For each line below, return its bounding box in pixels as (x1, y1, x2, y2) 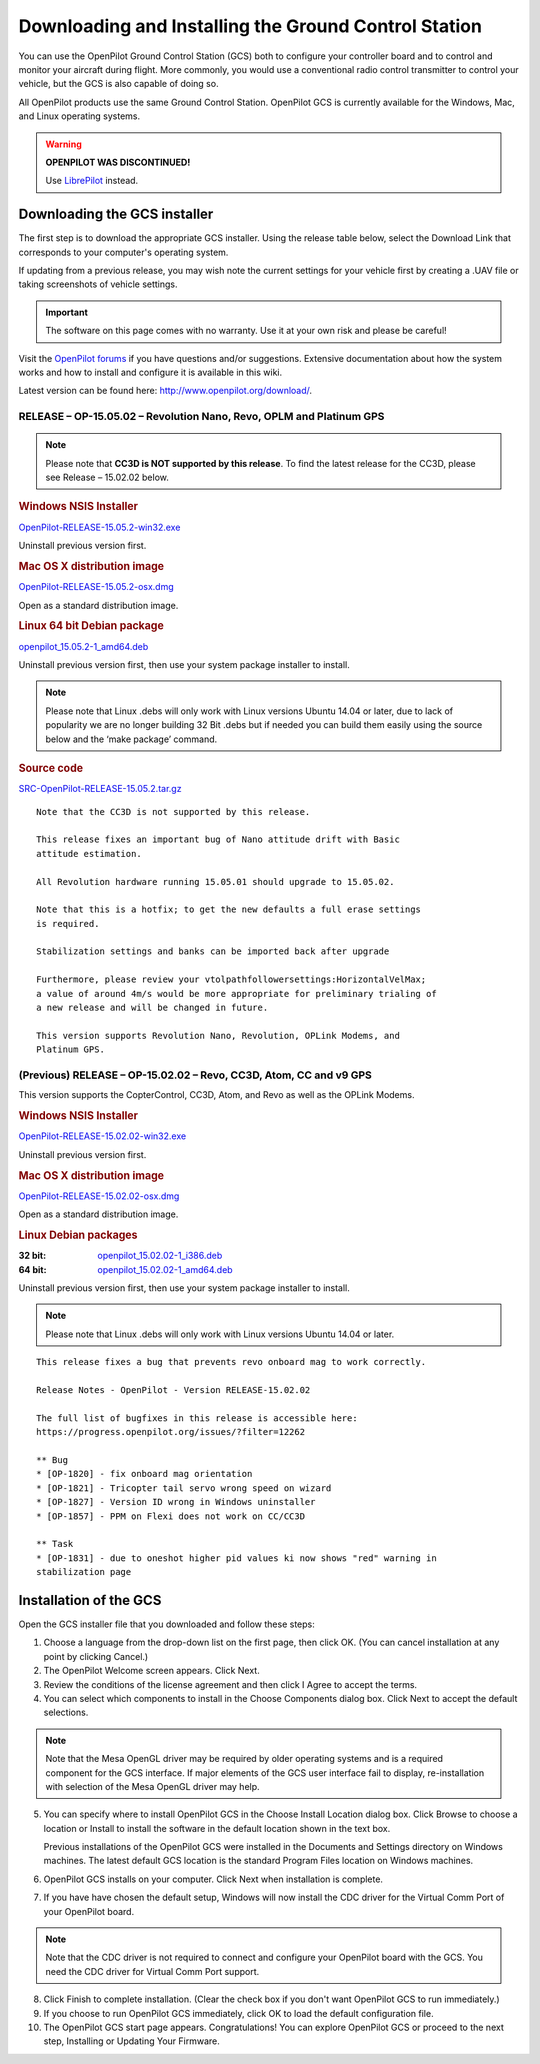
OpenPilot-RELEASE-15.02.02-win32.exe (18, 1130, 187, 1142)
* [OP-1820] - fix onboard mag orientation (36, 1468, 253, 1480)
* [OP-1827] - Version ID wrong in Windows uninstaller (36, 1496, 316, 1508)
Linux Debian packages (18, 1228, 138, 1242)
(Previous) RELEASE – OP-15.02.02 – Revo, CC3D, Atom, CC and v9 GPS (18, 1068, 372, 1082)
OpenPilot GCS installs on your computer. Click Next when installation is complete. (43, 1873, 384, 1885)
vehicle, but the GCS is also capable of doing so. (18, 78, 219, 90)
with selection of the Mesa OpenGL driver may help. (45, 1780, 260, 1792)
